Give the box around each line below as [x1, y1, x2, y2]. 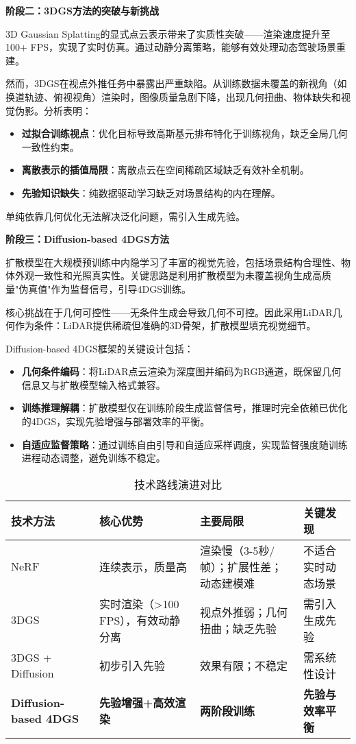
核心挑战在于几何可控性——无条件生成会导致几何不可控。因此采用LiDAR [5, 304, 333, 319]
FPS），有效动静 [99, 612, 181, 628]
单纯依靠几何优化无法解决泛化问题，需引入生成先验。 [5, 208, 245, 223]
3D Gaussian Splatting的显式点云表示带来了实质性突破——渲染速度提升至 [5, 26, 331, 40]
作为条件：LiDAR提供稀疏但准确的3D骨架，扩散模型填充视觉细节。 [14, 318, 316, 333]
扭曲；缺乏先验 [200, 620, 277, 636]
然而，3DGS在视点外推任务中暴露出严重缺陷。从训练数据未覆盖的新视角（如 [5, 76, 347, 91]
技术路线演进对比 [133, 476, 222, 492]
